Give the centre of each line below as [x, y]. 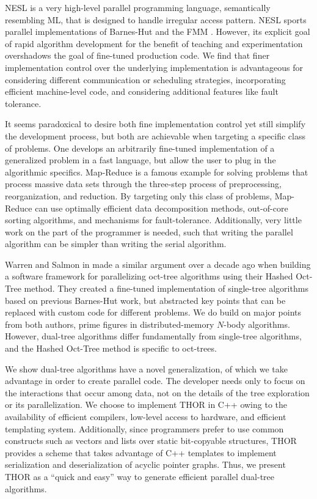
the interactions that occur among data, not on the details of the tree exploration [157, 392]
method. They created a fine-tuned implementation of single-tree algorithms [166, 288]
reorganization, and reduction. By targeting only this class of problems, [139, 195]
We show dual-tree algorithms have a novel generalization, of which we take [147, 368]
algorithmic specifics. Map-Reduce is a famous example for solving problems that [157, 172]
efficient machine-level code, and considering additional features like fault [142, 91]
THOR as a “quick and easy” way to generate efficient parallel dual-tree [140, 476]
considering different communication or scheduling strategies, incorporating [145, 79]
